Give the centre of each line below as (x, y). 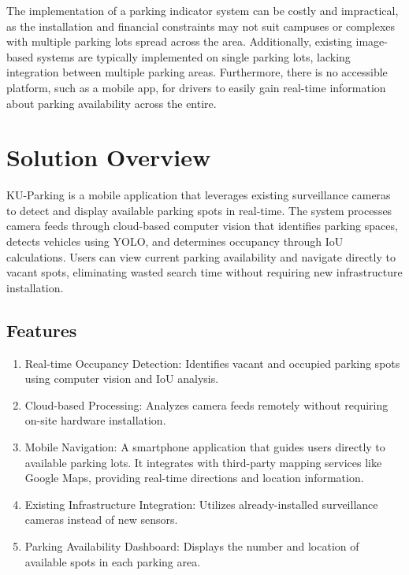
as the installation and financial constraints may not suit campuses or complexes (201, 26)
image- (372, 41)
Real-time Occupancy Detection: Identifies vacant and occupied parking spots (212, 363)
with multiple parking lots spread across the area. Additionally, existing (179, 41)
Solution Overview (109, 157)
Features (42, 330)
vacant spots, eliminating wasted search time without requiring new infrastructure (204, 272)
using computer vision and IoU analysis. (122, 378)
